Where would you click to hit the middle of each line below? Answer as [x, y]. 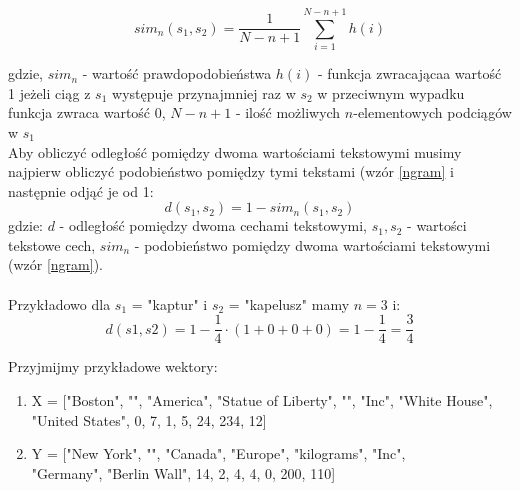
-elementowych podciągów [432, 112]
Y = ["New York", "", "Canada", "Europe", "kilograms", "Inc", [218, 453]
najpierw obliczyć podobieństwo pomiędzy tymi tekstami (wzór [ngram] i [231, 171]
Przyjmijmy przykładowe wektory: [113, 366]
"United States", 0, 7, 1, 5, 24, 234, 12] [149, 419]
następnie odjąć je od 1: [81, 190]
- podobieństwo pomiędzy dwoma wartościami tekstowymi [312, 244]
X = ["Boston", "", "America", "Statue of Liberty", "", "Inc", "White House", [262, 399]
